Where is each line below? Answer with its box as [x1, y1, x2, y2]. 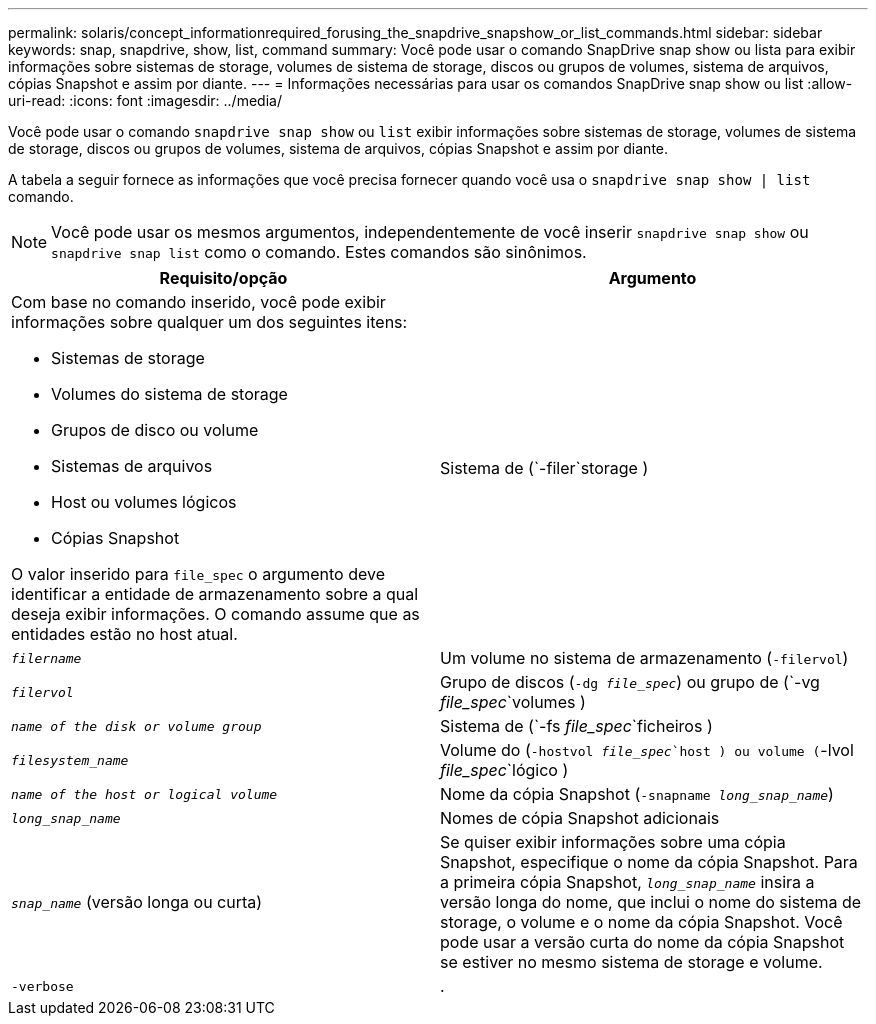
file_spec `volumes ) [440, 692, 586, 712]
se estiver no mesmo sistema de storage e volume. [440, 952, 823, 972]
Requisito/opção [159, 268, 288, 288]
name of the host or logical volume [11, 786, 278, 802]
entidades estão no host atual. [11, 624, 238, 644]
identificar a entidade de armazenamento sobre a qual [11, 584, 419, 604]
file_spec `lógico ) [440, 760, 569, 780]
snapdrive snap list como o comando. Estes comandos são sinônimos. [51, 242, 587, 262]
